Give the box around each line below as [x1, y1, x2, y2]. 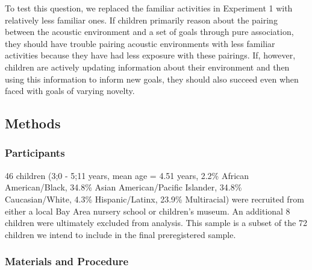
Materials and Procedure [5, 254, 129, 269]
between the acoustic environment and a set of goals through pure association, [5, 25, 294, 38]
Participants [5, 145, 65, 160]
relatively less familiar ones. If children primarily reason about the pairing [5, 13, 278, 26]
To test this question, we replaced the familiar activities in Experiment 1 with [5, 2, 293, 14]
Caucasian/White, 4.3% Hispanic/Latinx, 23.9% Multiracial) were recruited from [5, 192, 304, 205]
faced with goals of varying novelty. [5, 84, 135, 97]
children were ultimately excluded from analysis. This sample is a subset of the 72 [5, 216, 307, 229]
